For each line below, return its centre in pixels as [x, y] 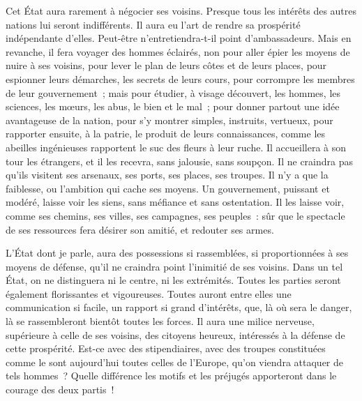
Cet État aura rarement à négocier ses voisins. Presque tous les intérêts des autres [181, 10]
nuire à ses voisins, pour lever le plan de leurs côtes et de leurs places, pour [166, 65]
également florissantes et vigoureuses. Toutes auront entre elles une [149, 293]
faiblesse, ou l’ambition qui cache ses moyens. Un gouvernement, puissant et [168, 188]
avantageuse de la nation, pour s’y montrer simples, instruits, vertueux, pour [169, 120]
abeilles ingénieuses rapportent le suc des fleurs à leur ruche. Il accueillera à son [176, 147]
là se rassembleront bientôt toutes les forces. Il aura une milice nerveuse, [160, 321]
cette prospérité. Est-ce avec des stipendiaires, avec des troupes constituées [166, 348]
